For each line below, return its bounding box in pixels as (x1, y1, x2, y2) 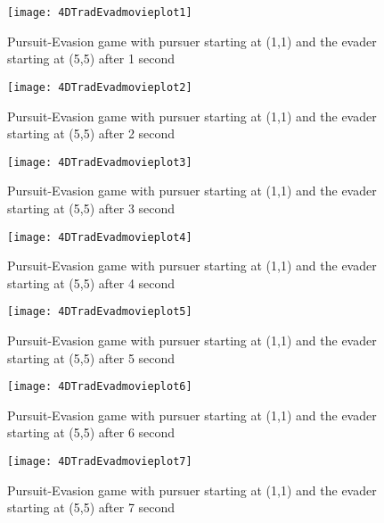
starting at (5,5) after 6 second (7, 423, 176, 442)
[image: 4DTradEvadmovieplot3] (7, 155, 192, 169)
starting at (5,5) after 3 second (7, 198, 176, 217)
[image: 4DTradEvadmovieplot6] (7, 380, 192, 394)
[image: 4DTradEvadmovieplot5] (7, 305, 192, 319)
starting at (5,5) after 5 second (7, 348, 176, 367)
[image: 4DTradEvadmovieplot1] (7, 6, 192, 19)
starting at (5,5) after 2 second (7, 124, 176, 143)
